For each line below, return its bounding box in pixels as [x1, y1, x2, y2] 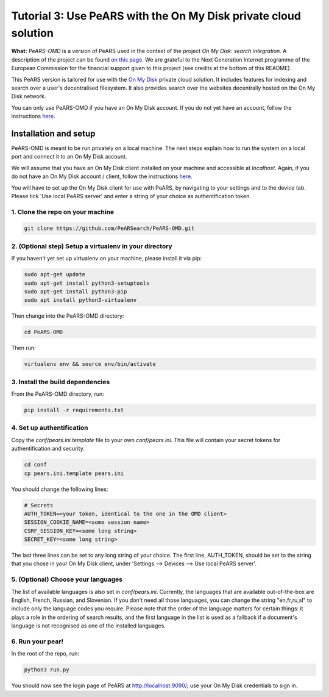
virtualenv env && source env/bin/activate [24, 360, 157, 368]
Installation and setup [11, 128, 96, 138]
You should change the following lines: [11, 485, 108, 493]
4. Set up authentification [11, 424, 88, 432]
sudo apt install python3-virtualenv [24, 296, 137, 304]
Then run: [11, 345, 36, 352]
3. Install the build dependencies [11, 377, 110, 386]
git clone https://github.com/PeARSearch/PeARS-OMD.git [24, 225, 195, 232]
